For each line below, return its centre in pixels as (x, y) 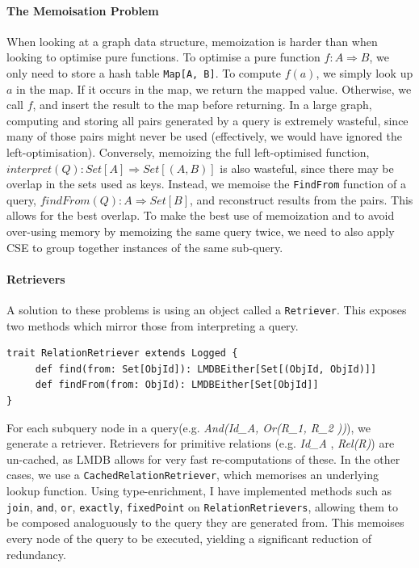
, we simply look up (365, 72)
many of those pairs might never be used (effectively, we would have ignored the (204, 136)
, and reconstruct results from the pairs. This (302, 199)
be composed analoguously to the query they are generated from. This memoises (205, 522)
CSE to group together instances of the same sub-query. (145, 247)
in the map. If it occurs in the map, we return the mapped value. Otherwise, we (214, 88)
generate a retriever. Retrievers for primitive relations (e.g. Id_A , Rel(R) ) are (201, 443)
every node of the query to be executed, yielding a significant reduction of (189, 538)
